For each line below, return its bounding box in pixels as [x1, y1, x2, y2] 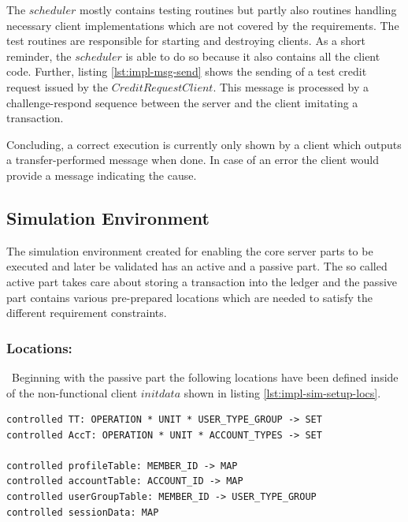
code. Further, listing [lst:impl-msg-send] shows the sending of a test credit [6, 63, 367, 80]
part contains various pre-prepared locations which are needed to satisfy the [6, 289, 373, 305]
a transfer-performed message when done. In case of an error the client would [6, 151, 380, 168]
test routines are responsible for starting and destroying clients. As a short [6, 32, 365, 49]
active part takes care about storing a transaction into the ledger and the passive [6, 273, 398, 289]
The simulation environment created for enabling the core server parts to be [6, 242, 373, 259]
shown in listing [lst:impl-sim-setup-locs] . [184, 384, 381, 401]
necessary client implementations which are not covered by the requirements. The [6, 17, 399, 33]
